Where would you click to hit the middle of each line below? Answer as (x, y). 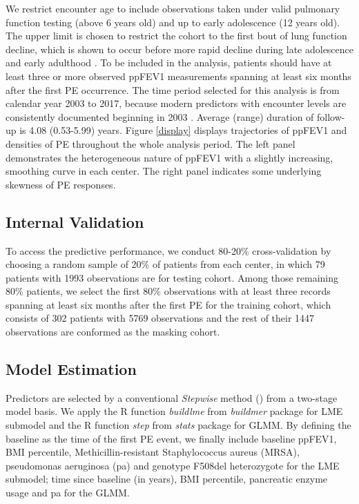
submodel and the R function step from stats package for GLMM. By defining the (178, 425)
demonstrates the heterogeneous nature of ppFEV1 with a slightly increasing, (169, 157)
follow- (331, 116)
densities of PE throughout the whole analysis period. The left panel (151, 143)
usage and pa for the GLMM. (68, 493)
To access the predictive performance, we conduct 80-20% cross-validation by (168, 250)
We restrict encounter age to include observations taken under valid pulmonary (173, 8)
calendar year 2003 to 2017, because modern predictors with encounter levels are (176, 103)
